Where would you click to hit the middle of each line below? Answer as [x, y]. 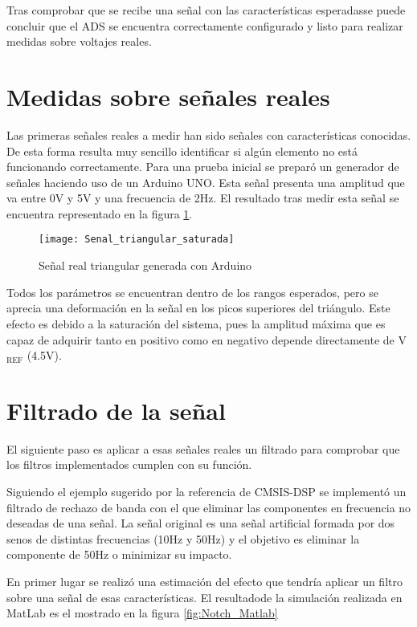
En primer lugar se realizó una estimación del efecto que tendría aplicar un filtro [204, 581]
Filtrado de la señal [116, 410]
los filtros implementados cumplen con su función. [129, 464]
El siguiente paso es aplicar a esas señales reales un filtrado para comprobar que [203, 448]
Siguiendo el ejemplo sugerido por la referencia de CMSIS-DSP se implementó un [206, 491]
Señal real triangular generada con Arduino [145, 265]
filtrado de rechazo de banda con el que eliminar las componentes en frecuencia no [209, 507]
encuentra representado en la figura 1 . [100, 213]
